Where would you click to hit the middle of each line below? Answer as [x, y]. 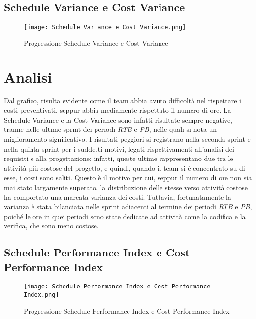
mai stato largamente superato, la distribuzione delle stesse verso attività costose [126, 187]
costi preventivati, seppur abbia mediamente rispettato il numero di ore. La [118, 110]
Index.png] [41, 295]
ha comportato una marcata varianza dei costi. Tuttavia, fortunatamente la [118, 197]
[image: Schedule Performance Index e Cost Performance [117, 287]
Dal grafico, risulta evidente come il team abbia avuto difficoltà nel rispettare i [123, 100]
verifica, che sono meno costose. [51, 226]
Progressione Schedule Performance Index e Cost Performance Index [127, 310]
